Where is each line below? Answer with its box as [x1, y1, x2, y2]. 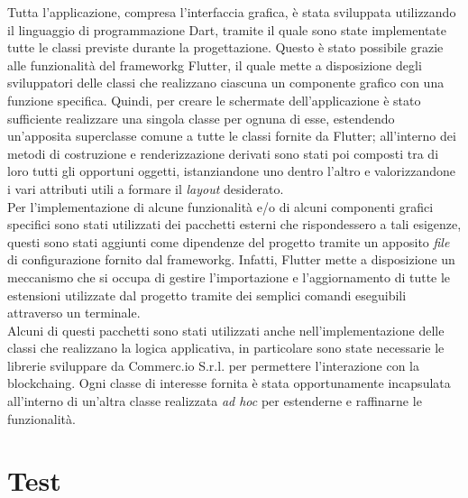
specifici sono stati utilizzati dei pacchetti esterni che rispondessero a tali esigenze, [7, 215, 462, 234]
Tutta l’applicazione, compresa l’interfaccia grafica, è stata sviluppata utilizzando [7, 3, 456, 21]
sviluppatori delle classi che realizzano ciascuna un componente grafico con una [7, 73, 445, 92]
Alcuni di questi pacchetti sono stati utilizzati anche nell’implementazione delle [7, 320, 445, 339]
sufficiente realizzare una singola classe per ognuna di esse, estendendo [7, 108, 395, 127]
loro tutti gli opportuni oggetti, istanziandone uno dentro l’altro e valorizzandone [7, 161, 455, 180]
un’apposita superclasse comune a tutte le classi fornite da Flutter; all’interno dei [7, 126, 456, 145]
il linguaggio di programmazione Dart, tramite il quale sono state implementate [7, 20, 447, 39]
